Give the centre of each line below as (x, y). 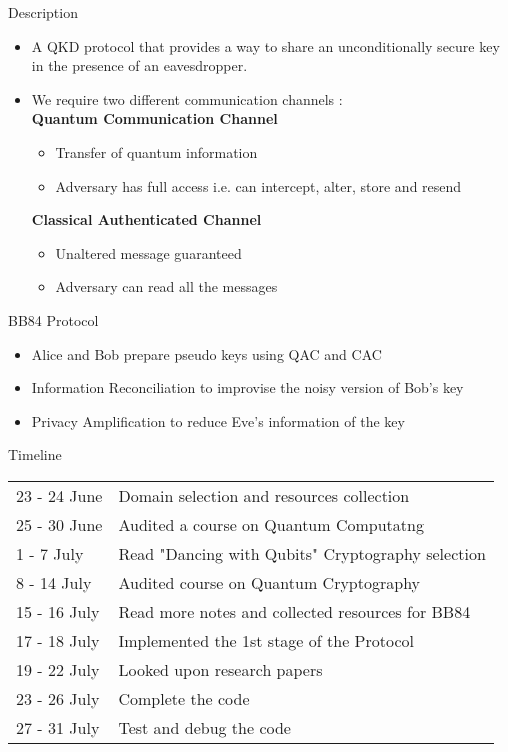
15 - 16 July (58, 611)
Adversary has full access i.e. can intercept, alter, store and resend (258, 185)
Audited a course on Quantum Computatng (271, 524)
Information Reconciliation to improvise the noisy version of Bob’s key (247, 387)
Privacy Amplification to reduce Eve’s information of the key (218, 420)
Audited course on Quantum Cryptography (269, 582)
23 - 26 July (58, 698)
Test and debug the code (204, 727)
